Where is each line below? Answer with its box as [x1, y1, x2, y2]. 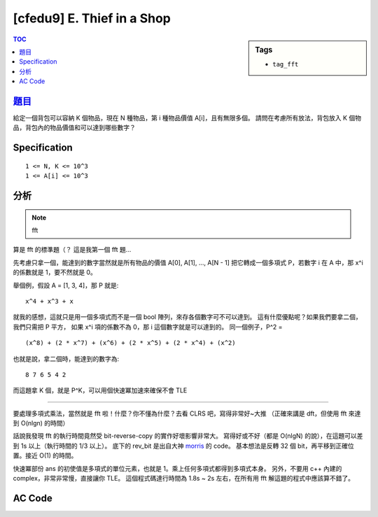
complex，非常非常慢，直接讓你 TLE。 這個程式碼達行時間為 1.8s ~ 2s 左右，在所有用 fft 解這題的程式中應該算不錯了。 [13, 474, 355, 483]
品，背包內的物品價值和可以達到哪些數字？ [13, 123, 136, 132]
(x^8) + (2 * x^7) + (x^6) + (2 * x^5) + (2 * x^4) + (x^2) [25, 339, 236, 347]
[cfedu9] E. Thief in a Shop [13, 10, 171, 26]
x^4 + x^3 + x [25, 297, 73, 305]
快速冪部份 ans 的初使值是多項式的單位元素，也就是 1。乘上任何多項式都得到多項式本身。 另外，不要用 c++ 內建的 [13, 464, 342, 472]
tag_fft [272, 60, 299, 68]
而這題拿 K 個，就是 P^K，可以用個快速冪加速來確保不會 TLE [13, 386, 188, 395]
